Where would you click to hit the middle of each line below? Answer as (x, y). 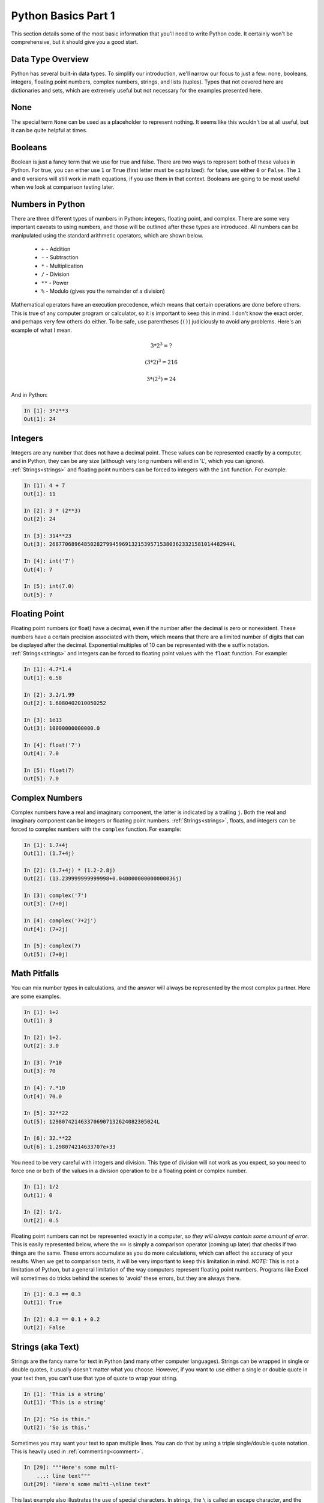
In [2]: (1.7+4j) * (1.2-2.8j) (70, 870)
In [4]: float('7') (52, 745)
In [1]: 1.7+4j (46, 845)
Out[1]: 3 (38, 1021)
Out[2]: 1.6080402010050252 (65, 703)
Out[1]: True (43, 1302)
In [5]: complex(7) (52, 946)
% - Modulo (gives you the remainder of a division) (103, 291)
